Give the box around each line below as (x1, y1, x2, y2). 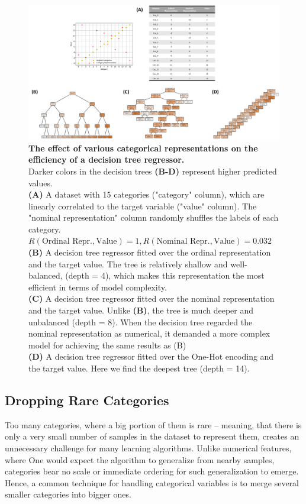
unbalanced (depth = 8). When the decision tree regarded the (28, 315, 253, 328)
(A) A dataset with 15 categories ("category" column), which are (28, 188, 265, 201)
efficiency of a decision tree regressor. (28, 153, 185, 166)
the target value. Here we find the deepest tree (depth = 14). (28, 362, 250, 374)
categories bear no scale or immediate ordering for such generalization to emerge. (5, 465, 299, 477)
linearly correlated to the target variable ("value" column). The (28, 199, 257, 212)
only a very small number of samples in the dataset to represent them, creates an (5, 430, 299, 442)
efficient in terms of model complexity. (28, 280, 167, 293)
